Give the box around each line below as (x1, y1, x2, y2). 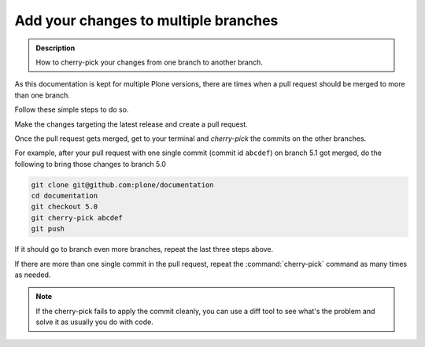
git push (31, 224, 65, 234)
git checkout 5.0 (31, 202, 98, 212)
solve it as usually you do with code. (35, 317, 153, 327)
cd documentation (31, 191, 98, 201)
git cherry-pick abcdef (31, 213, 124, 222)
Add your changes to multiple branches (14, 12, 279, 29)
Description (35, 43, 76, 53)
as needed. (14, 270, 51, 279)
